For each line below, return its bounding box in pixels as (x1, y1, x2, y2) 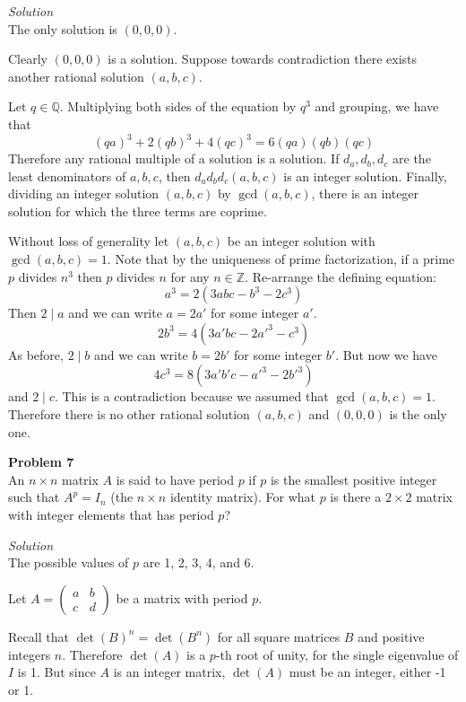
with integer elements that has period (8, 505, 214, 523)
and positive (358, 627, 425, 645)
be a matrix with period (116, 588, 248, 607)
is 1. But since (17, 663, 96, 681)
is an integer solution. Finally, (283, 166, 447, 185)
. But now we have (335, 345, 437, 364)
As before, (8, 345, 64, 364)
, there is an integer (311, 184, 419, 203)
